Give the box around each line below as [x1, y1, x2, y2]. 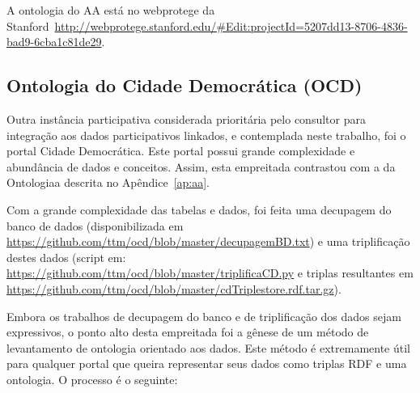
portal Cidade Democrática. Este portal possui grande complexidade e [6, 142, 355, 159]
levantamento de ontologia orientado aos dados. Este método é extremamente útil [6, 339, 411, 356]
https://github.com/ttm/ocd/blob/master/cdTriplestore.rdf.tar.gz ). [6, 280, 342, 297]
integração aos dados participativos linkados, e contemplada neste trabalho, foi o [6, 126, 406, 143]
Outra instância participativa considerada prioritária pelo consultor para [6, 110, 366, 127]
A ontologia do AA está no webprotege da [6, 2, 215, 18]
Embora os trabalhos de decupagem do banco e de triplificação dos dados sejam [6, 307, 401, 324]
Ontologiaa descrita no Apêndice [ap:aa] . [6, 174, 210, 191]
